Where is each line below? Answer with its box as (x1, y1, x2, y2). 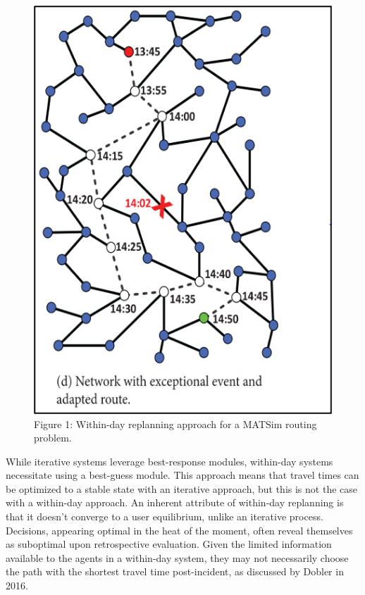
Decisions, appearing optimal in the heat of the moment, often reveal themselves (6, 522, 353, 537)
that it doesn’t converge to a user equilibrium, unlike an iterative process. (6, 509, 323, 524)
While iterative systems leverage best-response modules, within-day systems (6, 453, 333, 468)
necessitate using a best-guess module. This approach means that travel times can (6, 468, 359, 482)
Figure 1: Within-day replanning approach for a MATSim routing (34, 416, 317, 431)
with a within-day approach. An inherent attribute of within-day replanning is (6, 495, 344, 510)
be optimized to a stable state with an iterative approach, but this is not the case (6, 481, 357, 496)
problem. (34, 430, 72, 445)
